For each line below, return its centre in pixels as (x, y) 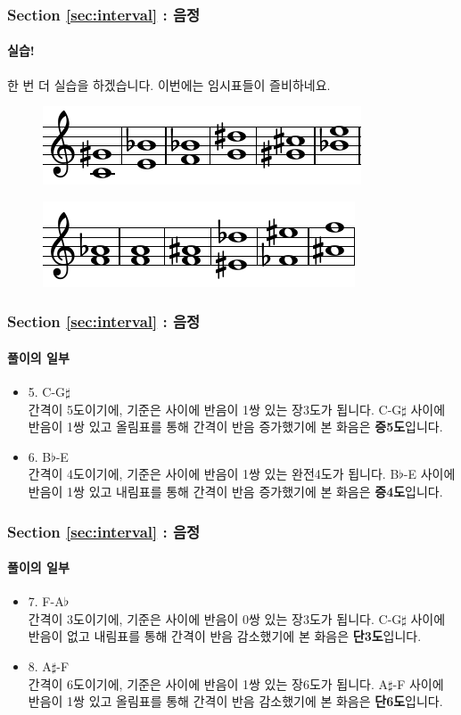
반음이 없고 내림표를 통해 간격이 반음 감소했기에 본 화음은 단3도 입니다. (225, 636)
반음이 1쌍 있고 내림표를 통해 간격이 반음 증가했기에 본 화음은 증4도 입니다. (235, 492)
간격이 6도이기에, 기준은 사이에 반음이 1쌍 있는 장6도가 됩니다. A (208, 683)
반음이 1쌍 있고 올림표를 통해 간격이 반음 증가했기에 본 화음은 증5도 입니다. (235, 427)
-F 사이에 (418, 683)
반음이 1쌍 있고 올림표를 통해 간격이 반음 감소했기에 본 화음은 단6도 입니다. (235, 701)
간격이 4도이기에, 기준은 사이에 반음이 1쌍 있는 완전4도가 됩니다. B (214, 474)
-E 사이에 (429, 474)
